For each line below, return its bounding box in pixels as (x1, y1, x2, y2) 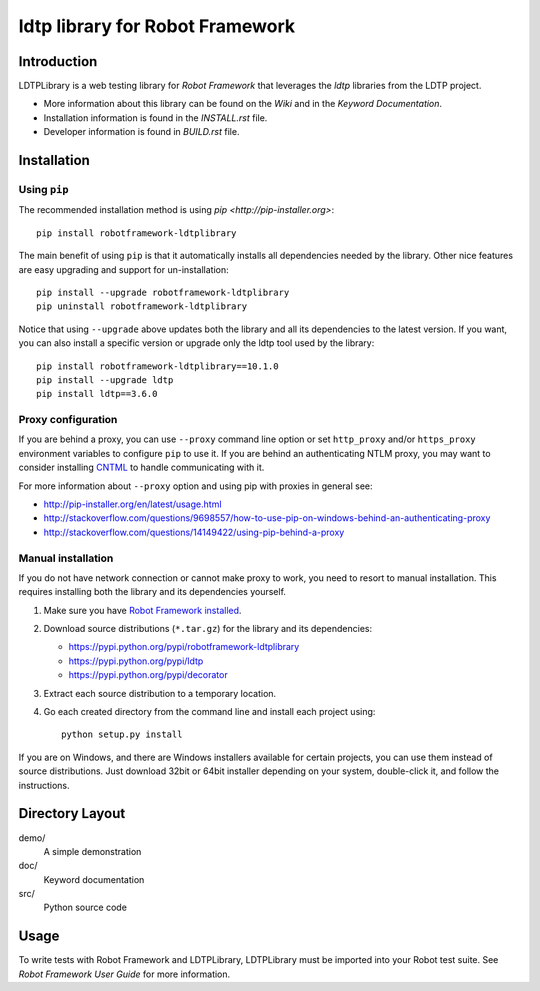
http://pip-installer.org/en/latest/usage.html (43, 498, 222, 510)
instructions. (18, 779, 70, 791)
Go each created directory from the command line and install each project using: (43, 706, 376, 718)
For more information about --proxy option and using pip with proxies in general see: (18, 480, 374, 492)
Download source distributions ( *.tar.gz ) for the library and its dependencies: (43, 623, 373, 635)
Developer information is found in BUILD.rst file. (43, 126, 240, 138)
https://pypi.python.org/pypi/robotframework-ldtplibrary (68, 641, 300, 653)
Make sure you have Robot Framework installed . (43, 604, 242, 616)
